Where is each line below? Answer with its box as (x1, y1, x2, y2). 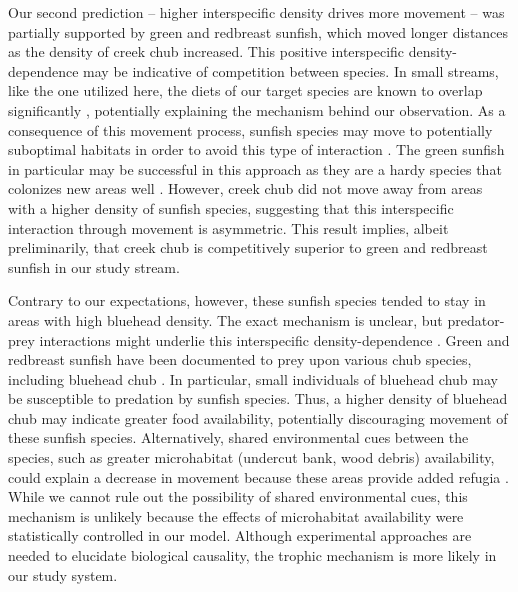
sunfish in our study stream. (8, 256, 180, 277)
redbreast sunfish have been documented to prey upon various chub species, (8, 349, 472, 370)
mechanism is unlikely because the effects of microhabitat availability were (8, 505, 464, 526)
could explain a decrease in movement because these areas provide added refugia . (8, 466, 509, 487)
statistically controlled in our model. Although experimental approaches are (8, 525, 472, 546)
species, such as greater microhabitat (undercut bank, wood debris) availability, (8, 447, 495, 468)
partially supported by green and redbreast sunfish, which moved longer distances (8, 21, 509, 42)
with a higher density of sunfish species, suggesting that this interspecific (8, 197, 454, 218)
